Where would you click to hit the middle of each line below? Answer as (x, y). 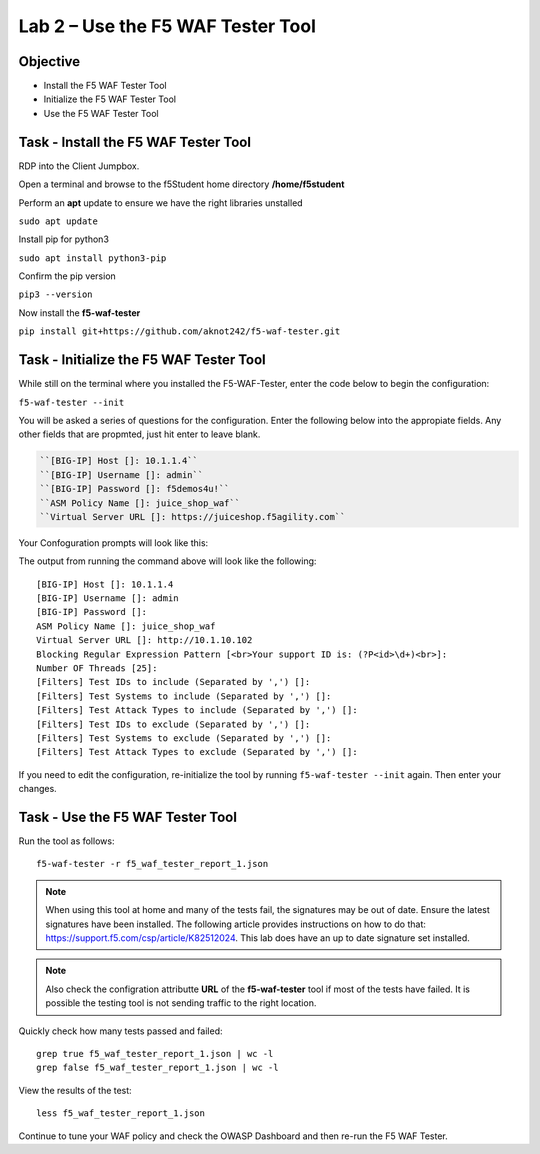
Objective (49, 61)
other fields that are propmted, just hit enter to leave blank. (139, 434)
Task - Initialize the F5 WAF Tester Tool (142, 360)
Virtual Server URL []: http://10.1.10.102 (144, 640)
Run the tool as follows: (66, 841)
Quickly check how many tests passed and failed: (120, 1031)
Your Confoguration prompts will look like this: (113, 542)
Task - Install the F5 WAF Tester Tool (135, 141)
